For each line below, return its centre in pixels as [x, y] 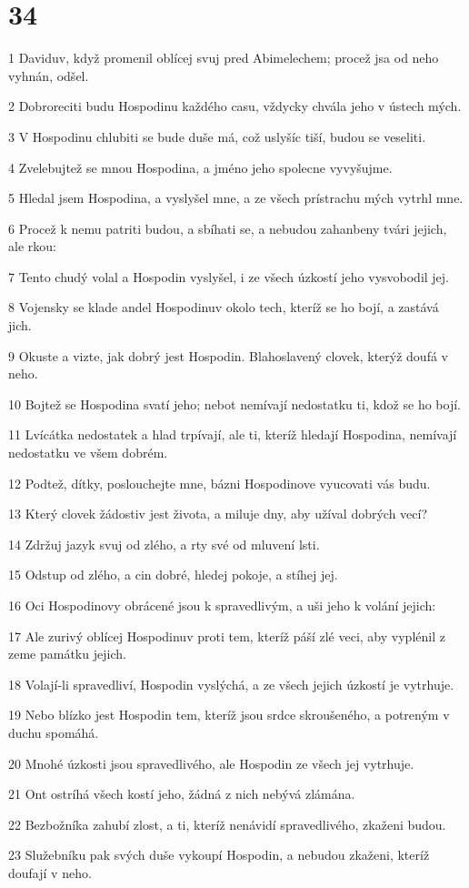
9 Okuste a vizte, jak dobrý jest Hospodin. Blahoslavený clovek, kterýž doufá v [228, 355]
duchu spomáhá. [54, 732]
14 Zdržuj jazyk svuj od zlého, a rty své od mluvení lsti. [164, 544]
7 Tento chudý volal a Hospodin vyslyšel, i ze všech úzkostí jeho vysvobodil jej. [229, 276]
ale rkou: [32, 246]
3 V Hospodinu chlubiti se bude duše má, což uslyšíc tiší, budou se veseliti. [217, 136]
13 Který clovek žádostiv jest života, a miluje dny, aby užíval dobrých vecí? [218, 514]
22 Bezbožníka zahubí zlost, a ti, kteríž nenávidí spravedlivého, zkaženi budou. [227, 824]
